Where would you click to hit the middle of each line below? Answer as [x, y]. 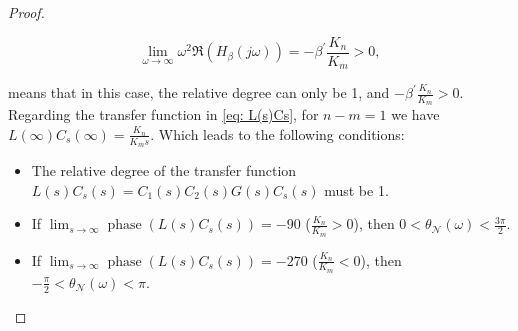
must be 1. [356, 189]
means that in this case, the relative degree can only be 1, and [199, 92]
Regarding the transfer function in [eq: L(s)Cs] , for [163, 114]
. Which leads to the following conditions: [277, 133]
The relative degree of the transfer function [164, 170]
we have [415, 114]
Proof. [26, 12]
